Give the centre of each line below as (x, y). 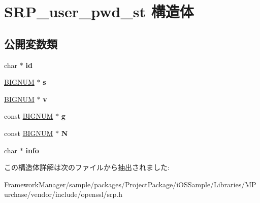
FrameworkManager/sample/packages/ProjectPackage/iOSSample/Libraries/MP (130, 184)
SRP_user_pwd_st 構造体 (99, 11)
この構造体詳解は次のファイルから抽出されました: (87, 167)
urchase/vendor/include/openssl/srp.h (63, 194)
